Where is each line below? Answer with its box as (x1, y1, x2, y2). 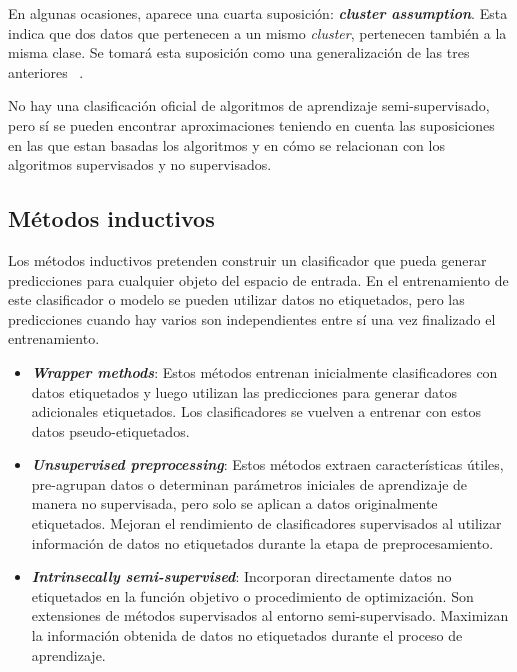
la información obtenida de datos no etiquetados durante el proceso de (31, 625, 463, 646)
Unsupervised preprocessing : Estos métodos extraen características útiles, (31, 454, 504, 475)
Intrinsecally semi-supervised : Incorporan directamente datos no (31, 566, 452, 587)
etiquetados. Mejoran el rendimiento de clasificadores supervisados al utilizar (31, 513, 502, 534)
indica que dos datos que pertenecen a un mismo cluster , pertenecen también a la (8, 22, 507, 43)
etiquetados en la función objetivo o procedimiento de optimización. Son (31, 585, 474, 606)
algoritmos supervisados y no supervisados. (8, 154, 272, 175)
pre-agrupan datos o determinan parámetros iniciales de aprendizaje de (31, 473, 468, 494)
